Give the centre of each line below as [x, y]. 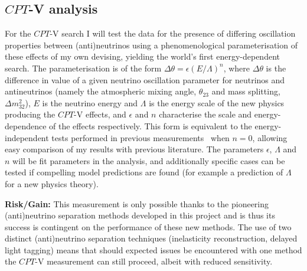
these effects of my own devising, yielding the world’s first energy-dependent [142, 56]
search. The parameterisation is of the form [83, 68]
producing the [30, 114]
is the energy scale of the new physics [217, 102]
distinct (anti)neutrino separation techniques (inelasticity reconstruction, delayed [151, 238]
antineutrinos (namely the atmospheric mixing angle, [101, 91]
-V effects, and [100, 114]
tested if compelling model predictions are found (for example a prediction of [144, 172]
